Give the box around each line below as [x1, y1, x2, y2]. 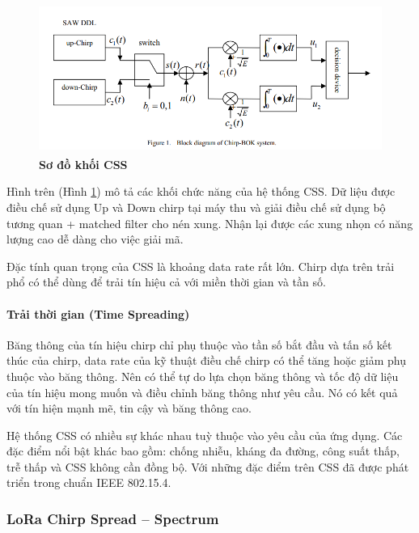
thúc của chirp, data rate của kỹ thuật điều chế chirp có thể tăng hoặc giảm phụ [6, 352, 407, 369]
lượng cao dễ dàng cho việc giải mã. [6, 231, 184, 247]
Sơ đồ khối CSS [39, 155, 128, 172]
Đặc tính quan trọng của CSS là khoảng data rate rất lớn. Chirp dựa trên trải [6, 257, 395, 274]
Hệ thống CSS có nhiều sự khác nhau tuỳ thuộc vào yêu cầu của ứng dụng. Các [6, 426, 403, 443]
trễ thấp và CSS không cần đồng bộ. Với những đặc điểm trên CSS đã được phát [6, 458, 409, 475]
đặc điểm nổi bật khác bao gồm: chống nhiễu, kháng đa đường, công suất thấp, [6, 442, 400, 459]
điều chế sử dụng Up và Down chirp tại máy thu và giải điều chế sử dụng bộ [6, 198, 386, 215]
